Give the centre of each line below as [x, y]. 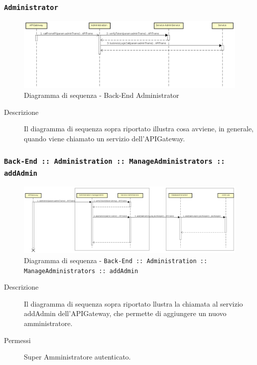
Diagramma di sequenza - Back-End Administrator [102, 95]
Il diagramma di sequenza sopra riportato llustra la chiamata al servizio [133, 303]
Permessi [17, 340]
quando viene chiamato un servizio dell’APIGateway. [105, 138]
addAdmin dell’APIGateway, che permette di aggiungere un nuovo [125, 313]
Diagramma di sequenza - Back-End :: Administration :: [116, 260]
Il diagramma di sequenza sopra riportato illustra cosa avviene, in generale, [139, 129]
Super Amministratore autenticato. [77, 357]
